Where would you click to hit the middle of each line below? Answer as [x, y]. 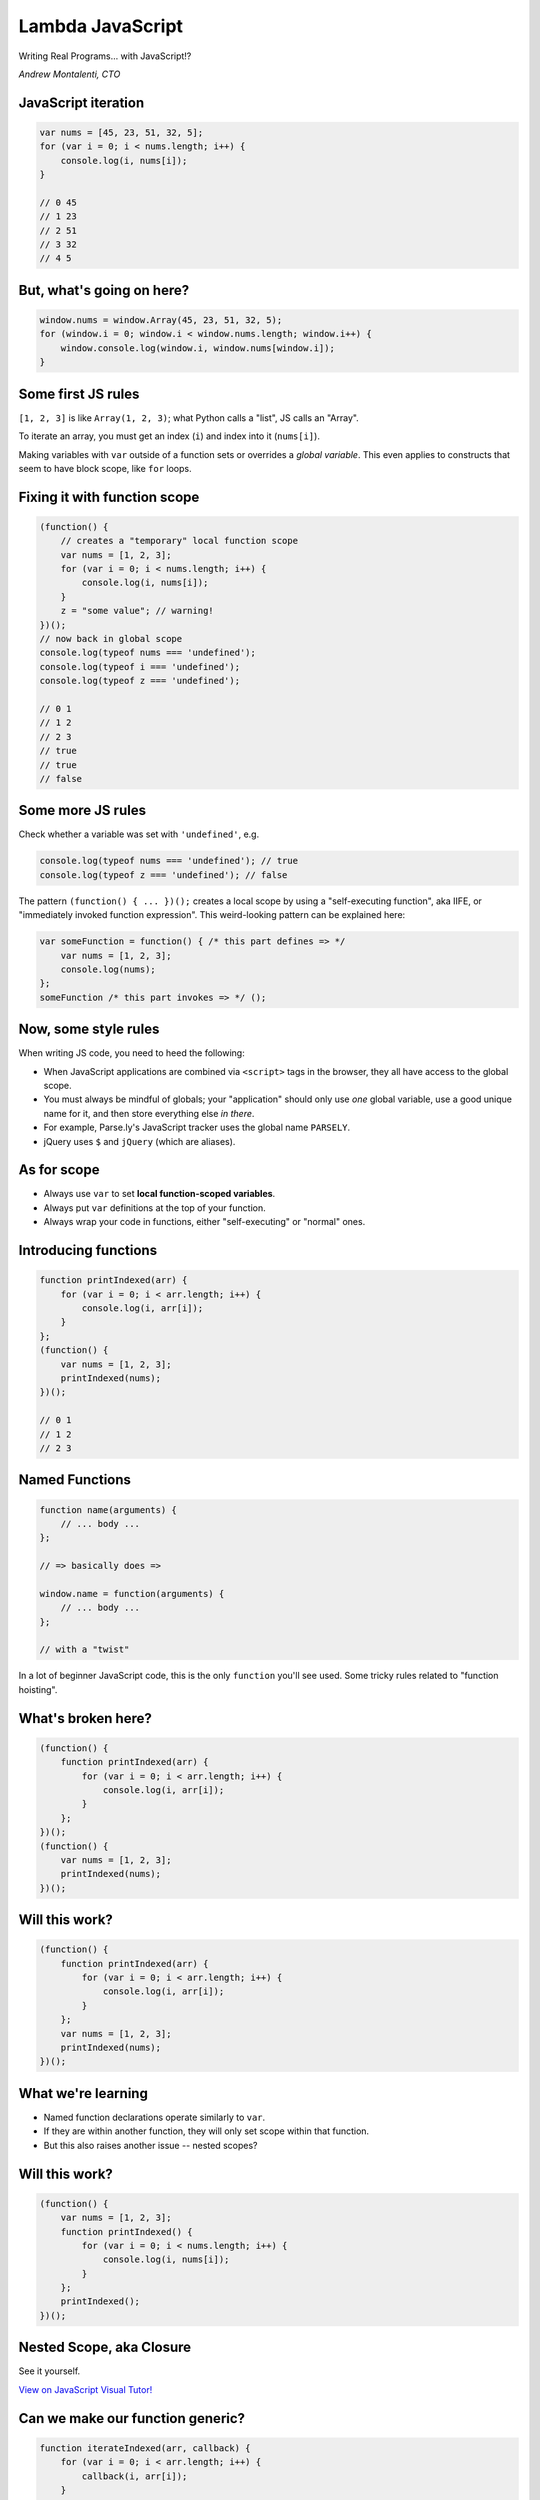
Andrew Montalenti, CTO [69, 74]
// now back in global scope [111, 639]
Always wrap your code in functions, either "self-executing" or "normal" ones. [204, 1222]
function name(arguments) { [108, 1509]
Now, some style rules [89, 1029]
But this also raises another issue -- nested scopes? [151, 2145]
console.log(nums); [108, 969]
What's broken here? [85, 1718]
